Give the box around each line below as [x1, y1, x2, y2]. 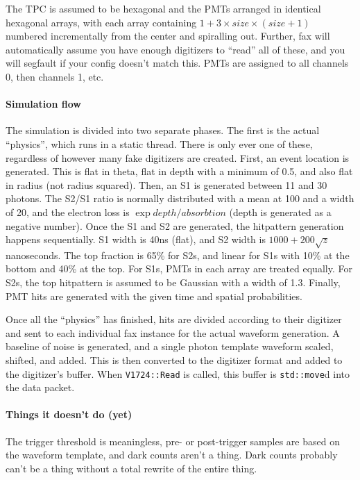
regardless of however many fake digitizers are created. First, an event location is [6, 150, 350, 165]
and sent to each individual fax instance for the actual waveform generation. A [6, 325, 340, 340]
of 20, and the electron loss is [6, 204, 130, 219]
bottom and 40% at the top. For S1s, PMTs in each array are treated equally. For [6, 261, 352, 276]
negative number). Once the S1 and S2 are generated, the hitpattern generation [6, 218, 344, 233]
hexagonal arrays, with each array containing [6, 15, 197, 29]
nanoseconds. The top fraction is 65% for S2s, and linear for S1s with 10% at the [6, 247, 350, 262]
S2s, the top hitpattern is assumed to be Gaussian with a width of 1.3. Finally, [6, 275, 341, 290]
